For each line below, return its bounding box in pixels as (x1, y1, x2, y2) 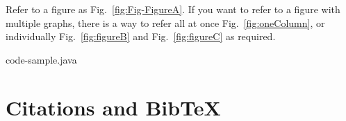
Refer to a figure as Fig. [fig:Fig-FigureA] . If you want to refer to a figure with (6, 2, 340, 16)
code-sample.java (6, 52, 77, 66)
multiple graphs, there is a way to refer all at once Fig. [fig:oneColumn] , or (6, 15, 325, 30)
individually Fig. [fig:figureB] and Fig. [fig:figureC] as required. (6, 29, 276, 44)
